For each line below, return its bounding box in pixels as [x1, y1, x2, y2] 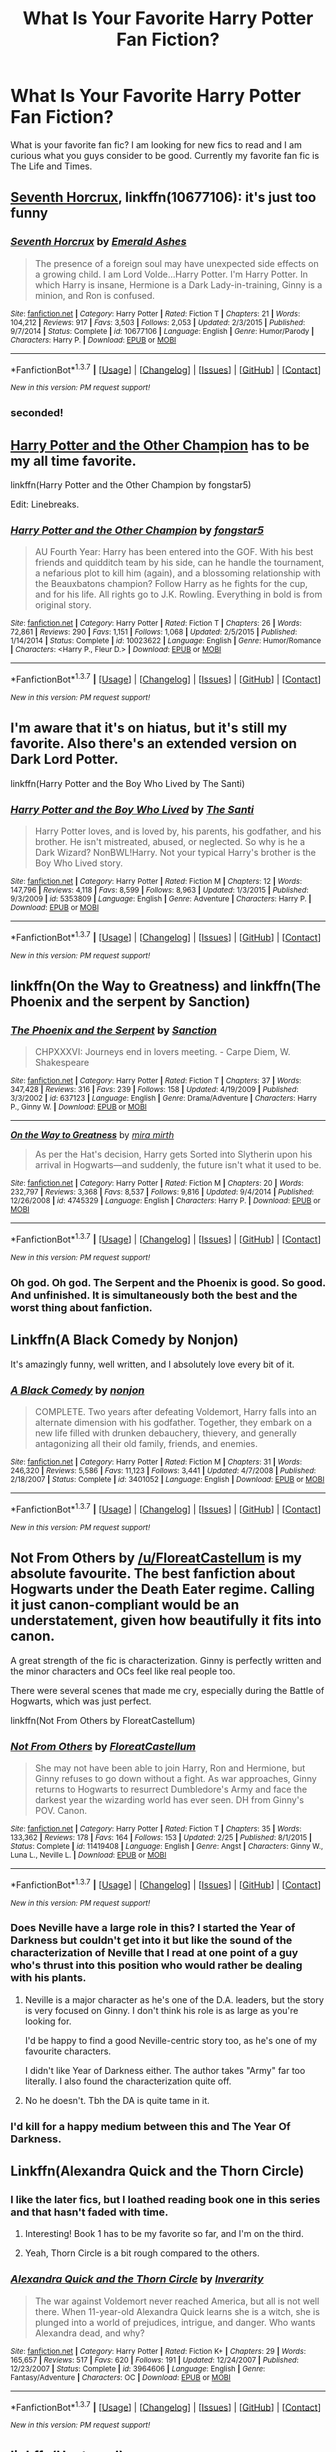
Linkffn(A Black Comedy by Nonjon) [10, 1332, 239, 1349]
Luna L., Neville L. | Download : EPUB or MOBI [10, 1850, 167, 1860]
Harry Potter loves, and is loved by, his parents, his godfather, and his [34, 825, 322, 837]
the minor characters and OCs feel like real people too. [10, 1665, 236, 1677]
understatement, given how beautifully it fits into [10, 1612, 322, 1629]
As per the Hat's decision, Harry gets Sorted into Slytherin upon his [34, 1148, 313, 1161]
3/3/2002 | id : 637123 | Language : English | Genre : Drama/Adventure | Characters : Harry [10, 1093, 318, 1104]
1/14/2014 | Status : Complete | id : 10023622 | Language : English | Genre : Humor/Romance [10, 636, 322, 646]
